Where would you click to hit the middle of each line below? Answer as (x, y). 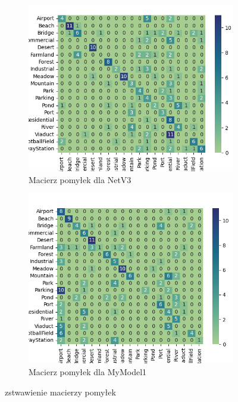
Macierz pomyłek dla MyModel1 (88, 371)
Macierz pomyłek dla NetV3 (80, 179)
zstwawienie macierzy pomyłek (60, 392)
